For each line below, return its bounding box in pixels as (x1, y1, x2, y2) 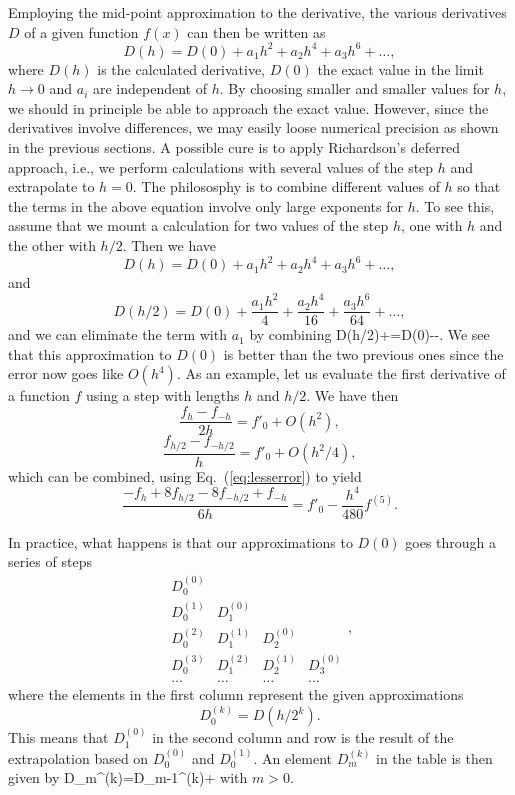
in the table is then (376, 747, 493, 768)
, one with (400, 215, 463, 236)
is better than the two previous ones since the (223, 343, 504, 364)
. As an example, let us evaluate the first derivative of (176, 363, 506, 384)
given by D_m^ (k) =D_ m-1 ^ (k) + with (8, 767, 248, 788)
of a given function (24, 21, 139, 42)
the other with (8, 235, 96, 256)
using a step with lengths (86, 385, 240, 406)
